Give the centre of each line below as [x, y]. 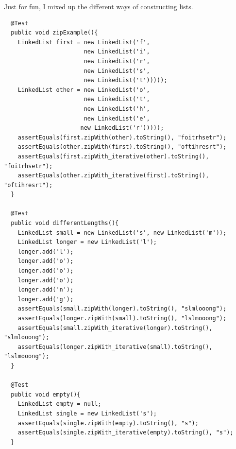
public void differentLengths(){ [65, 223]
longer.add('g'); [46, 299]
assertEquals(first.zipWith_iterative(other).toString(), [113, 156]
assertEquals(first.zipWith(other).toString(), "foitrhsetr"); [122, 137]
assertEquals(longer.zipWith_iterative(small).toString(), [115, 347]
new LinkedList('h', [117, 109]
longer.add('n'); [46, 290]
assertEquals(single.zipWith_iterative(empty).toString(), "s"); [126, 433]
